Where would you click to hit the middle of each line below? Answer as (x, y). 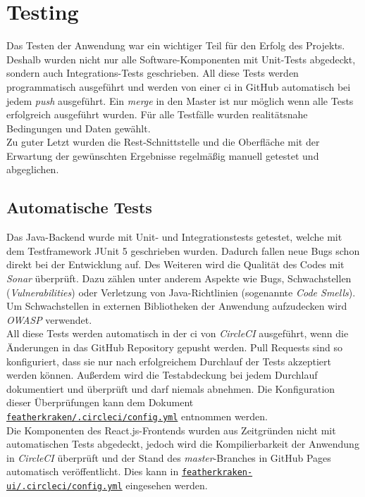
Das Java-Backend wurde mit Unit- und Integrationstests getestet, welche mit (174, 237)
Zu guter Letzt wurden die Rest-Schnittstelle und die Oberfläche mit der (163, 142)
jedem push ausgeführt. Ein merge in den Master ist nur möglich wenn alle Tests (180, 100)
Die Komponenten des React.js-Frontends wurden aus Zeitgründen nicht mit (171, 430)
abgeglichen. (33, 169)
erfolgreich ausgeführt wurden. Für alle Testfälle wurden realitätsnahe (157, 114)
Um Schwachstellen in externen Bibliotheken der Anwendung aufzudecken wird (177, 306)
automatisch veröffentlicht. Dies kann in (93, 471)
